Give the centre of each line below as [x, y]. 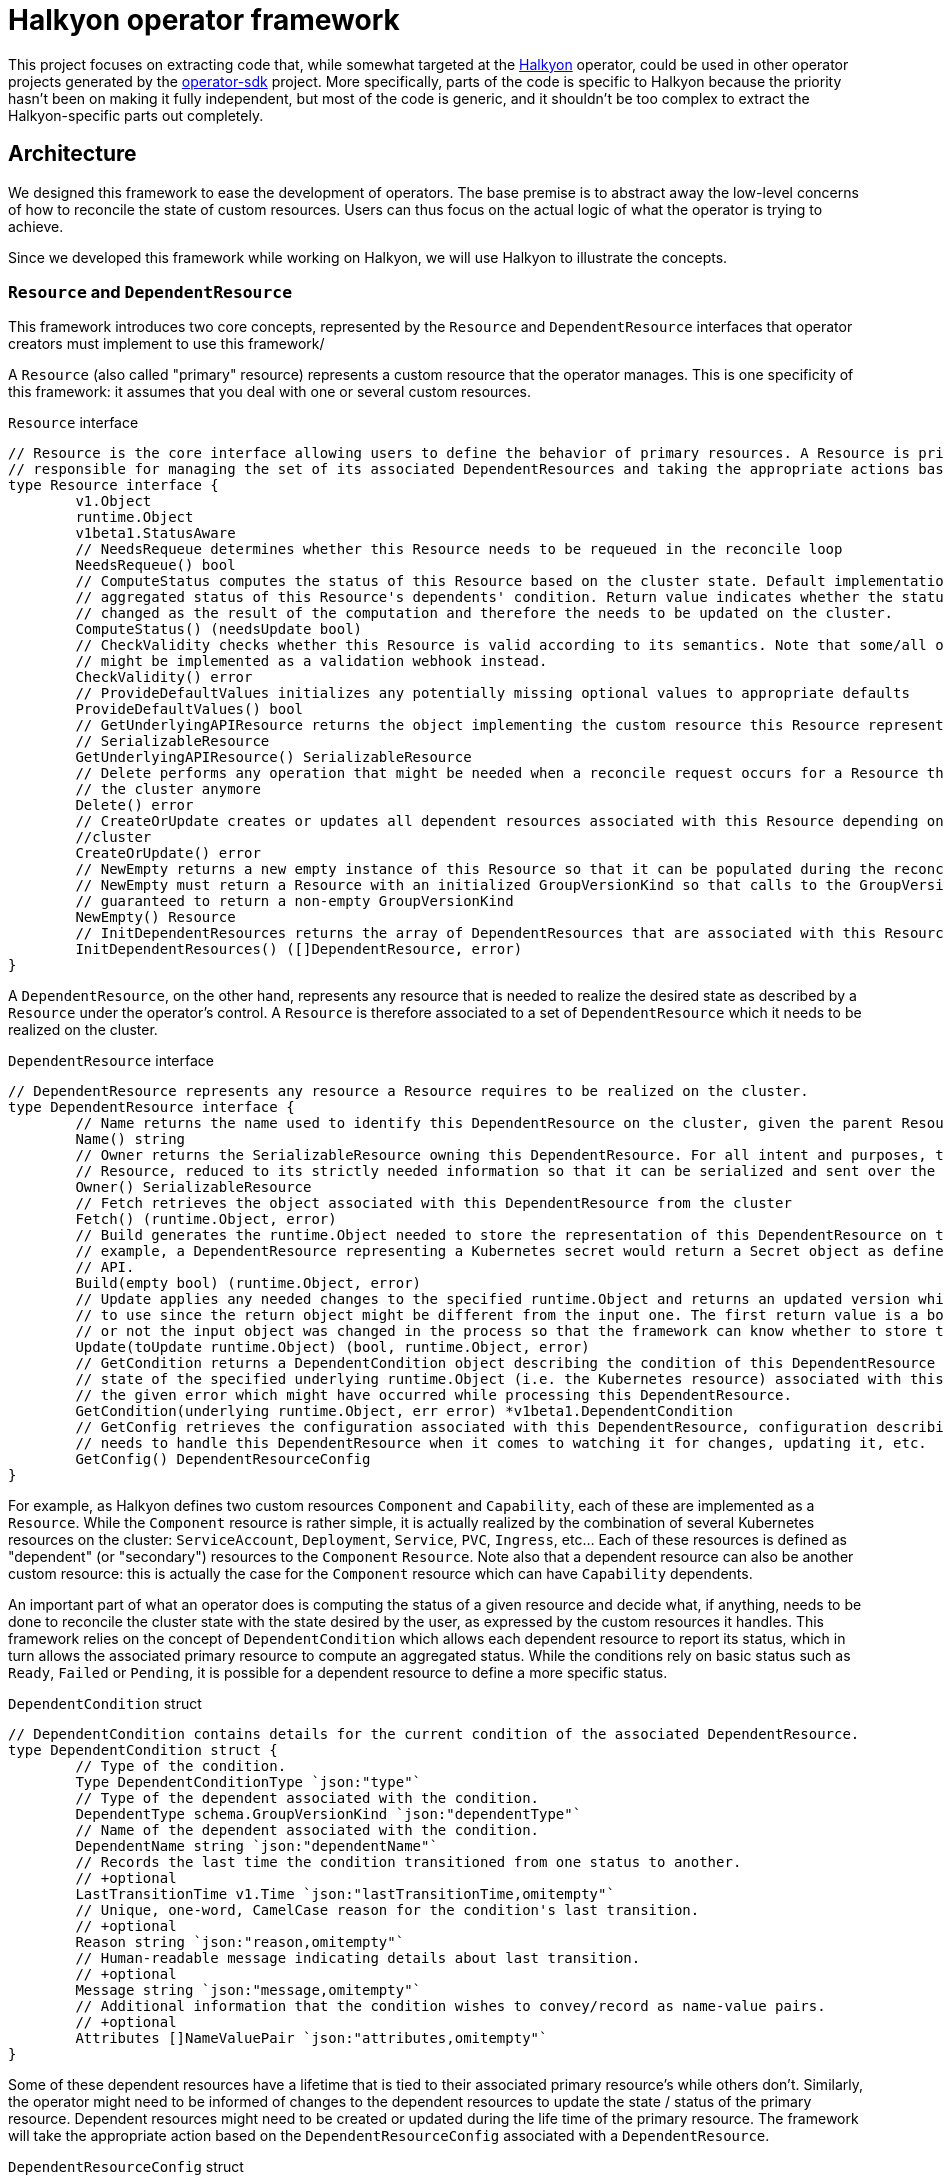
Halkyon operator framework [204, 20]
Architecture [72, 154]
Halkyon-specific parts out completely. [136, 115]
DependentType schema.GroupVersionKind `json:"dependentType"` [328, 1814]
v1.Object [113, 501]
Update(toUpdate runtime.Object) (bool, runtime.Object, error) [332, 1347]
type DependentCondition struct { [143, 1750]
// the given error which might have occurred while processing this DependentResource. [433, 1395]
